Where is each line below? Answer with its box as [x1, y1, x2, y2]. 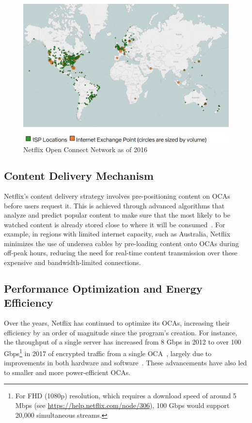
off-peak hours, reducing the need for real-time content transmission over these [4, 248, 237, 258]
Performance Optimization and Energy [4, 281, 203, 296]
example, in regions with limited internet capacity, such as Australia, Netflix [4, 229, 231, 239]
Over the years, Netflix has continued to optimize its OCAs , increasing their [4, 318, 230, 328]
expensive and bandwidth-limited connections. [4, 257, 141, 267]
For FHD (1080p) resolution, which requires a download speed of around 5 [15, 391, 236, 401]
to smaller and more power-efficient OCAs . [4, 367, 131, 377]
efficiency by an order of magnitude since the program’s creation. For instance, [4, 327, 237, 337]
